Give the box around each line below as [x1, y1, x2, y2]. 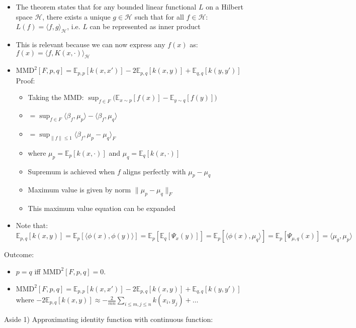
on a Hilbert [206, 2, 243, 12]
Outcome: [4, 249, 34, 260]
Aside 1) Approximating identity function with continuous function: [4, 314, 213, 324]
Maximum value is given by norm [28, 184, 131, 195]
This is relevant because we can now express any [16, 39, 165, 49]
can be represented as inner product [90, 21, 201, 32]
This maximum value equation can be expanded [28, 203, 175, 213]
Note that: [16, 220, 48, 230]
